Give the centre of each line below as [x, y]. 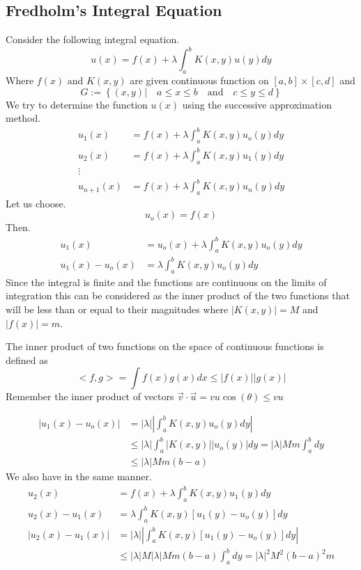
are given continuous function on [199, 80]
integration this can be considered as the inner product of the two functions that [178, 295]
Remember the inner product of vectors [90, 396]
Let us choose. [36, 203]
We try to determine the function [77, 104]
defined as [27, 359]
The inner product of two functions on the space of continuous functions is [165, 346]
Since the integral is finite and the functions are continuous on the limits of [166, 282]
